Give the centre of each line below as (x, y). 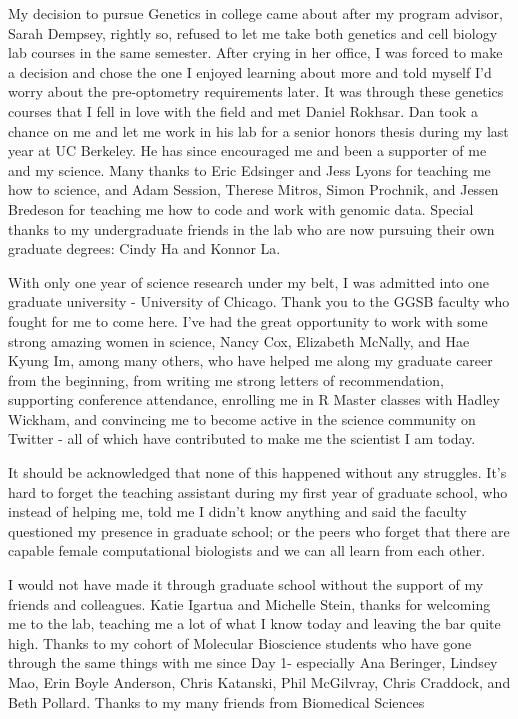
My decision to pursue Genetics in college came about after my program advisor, (255, 13)
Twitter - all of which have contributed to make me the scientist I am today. (242, 438)
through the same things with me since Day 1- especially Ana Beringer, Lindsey (253, 662)
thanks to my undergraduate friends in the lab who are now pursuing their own (251, 228)
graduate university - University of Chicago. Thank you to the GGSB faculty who (259, 301)
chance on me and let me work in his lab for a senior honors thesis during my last (258, 130)
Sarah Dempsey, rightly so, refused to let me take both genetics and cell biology (253, 32)
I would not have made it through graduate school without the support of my (246, 584)
